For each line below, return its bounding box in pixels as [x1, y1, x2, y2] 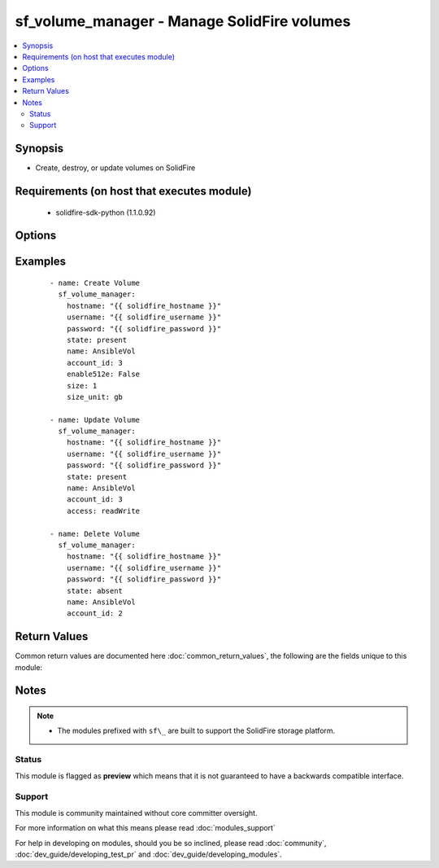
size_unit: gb [66, 392, 124, 401]
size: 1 [66, 381, 98, 390]
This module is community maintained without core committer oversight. [15, 808, 258, 818]
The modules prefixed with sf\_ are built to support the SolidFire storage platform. [57, 726, 336, 736]
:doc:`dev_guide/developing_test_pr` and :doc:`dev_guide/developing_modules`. [15, 849, 282, 859]
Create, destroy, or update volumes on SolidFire [35, 163, 196, 173]
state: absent [66, 586, 124, 595]
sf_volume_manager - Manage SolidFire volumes [15, 12, 351, 30]
